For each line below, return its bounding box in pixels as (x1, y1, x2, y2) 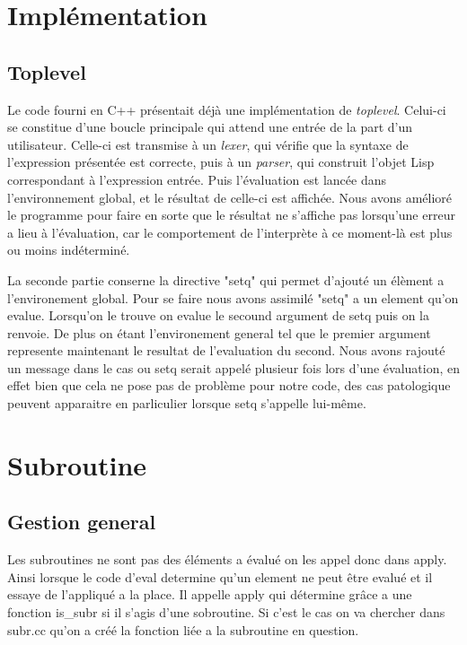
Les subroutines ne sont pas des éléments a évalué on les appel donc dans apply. (7, 550, 447, 569)
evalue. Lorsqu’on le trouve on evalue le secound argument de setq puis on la (7, 306, 429, 325)
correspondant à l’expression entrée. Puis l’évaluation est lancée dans (7, 170, 386, 188)
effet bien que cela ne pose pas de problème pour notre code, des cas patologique (7, 376, 451, 395)
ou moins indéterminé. (7, 240, 130, 259)
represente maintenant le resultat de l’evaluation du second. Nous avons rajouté (7, 341, 445, 360)
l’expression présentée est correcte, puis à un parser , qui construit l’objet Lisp (7, 153, 435, 171)
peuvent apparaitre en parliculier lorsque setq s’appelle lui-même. (7, 394, 366, 413)
